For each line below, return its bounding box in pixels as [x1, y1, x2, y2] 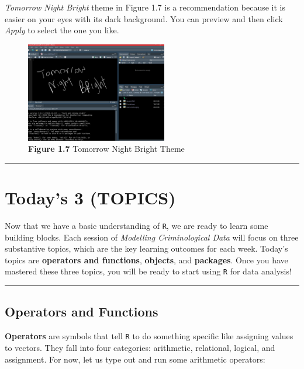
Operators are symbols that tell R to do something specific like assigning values [5, 330, 293, 342]
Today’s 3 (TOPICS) [5, 186, 176, 210]
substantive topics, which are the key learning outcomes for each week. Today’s [5, 242, 288, 255]
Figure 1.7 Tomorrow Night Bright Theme [28, 142, 185, 155]
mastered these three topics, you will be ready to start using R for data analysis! [5, 265, 292, 277]
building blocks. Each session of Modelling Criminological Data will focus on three [5, 231, 299, 243]
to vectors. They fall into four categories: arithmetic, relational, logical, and [5, 341, 275, 353]
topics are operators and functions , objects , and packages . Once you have [5, 253, 288, 266]
